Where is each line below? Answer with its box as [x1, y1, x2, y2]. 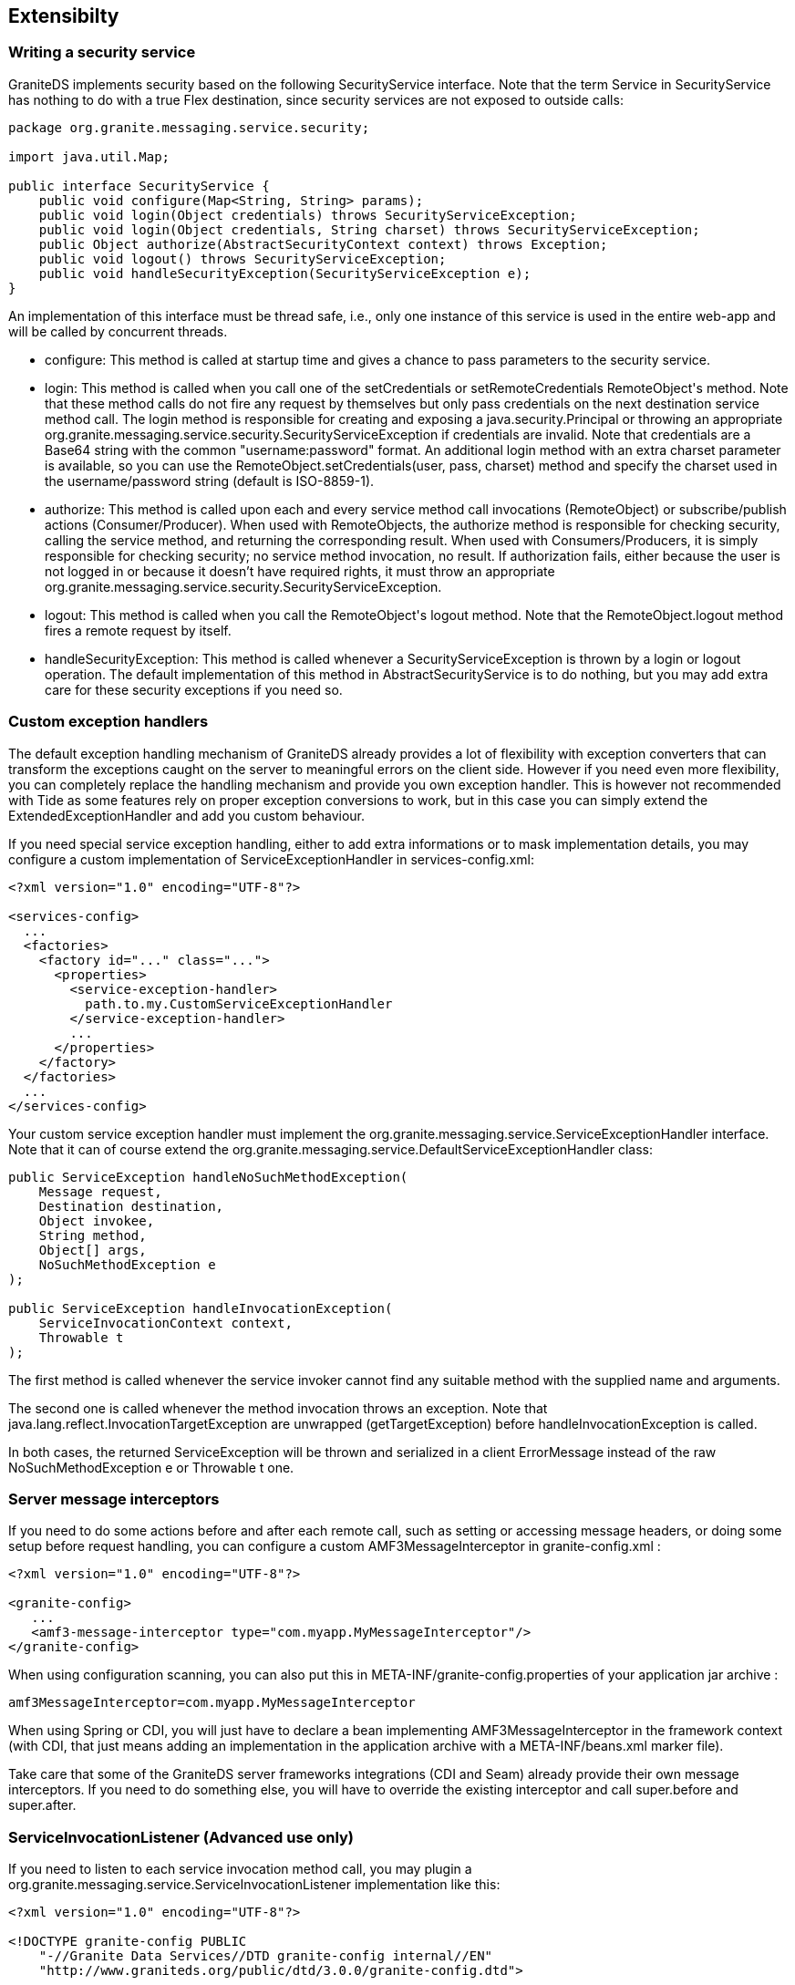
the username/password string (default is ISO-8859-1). [45, 472, 375, 489]
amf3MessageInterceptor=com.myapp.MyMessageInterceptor [8, 1695, 416, 1711]
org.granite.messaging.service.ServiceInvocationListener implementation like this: [8, 1876, 501, 1893]
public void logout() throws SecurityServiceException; [38, 251, 447, 266]
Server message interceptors [8, 1489, 220, 1508]
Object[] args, [38, 1242, 147, 1257]
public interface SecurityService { [8, 178, 270, 193]
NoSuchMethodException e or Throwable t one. [8, 1459, 294, 1475]
